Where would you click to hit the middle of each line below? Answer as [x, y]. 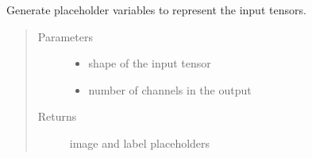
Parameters [65, 36]
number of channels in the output [170, 89]
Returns [57, 116]
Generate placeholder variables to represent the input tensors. [156, 10]
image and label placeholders [140, 143]
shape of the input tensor [150, 63]
